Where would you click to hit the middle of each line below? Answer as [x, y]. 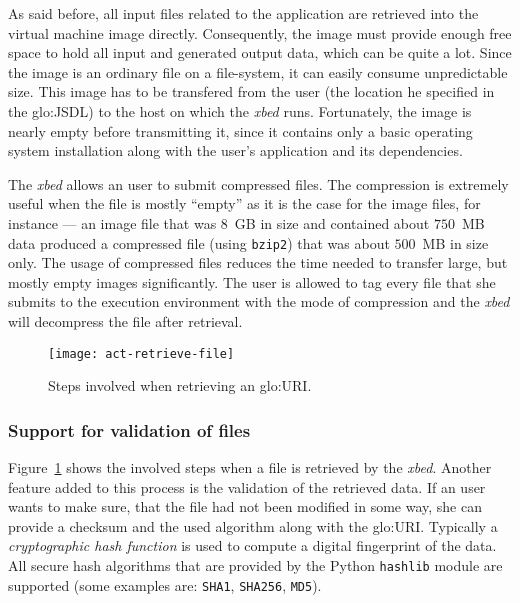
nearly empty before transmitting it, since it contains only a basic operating [240, 130]
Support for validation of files [129, 429]
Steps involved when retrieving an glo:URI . [180, 385]
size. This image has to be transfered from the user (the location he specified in [251, 91]
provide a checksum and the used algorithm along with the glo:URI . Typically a [253, 525]
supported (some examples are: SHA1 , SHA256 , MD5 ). [165, 584]
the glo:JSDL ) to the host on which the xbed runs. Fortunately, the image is [240, 110]
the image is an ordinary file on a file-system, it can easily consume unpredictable [258, 71]
